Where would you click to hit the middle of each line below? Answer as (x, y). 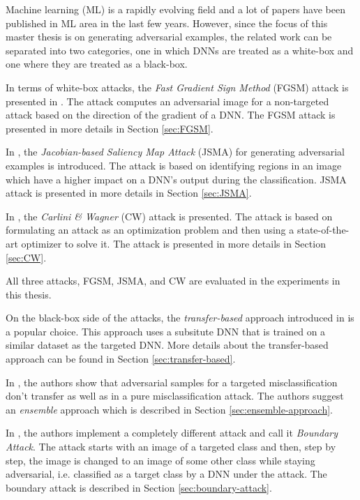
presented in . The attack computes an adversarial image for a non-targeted (167, 101)
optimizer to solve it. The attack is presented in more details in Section (173, 243)
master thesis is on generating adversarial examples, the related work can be (169, 37)
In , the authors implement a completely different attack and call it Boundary (172, 433)
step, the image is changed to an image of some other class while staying (160, 460)
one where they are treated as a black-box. (97, 64)
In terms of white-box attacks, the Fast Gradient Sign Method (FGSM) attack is (177, 87)
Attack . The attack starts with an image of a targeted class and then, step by (171, 447)
